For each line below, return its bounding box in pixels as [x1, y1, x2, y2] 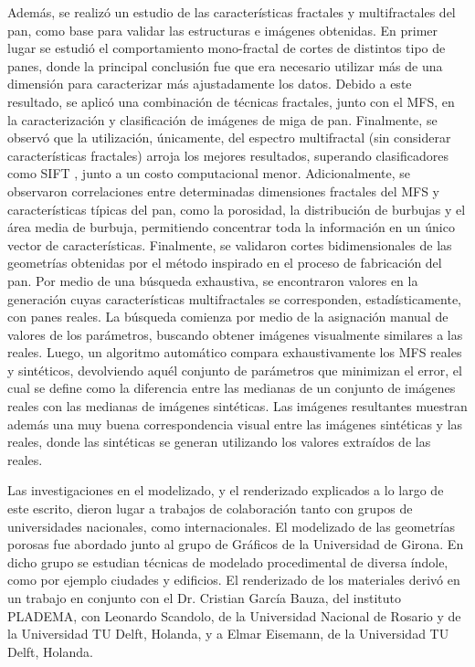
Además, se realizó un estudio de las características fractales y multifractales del [7, 3, 456, 21]
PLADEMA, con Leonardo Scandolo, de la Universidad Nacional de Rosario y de [7, 606, 461, 625]
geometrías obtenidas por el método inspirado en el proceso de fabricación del [7, 253, 442, 272]
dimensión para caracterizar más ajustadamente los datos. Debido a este [7, 74, 412, 93]
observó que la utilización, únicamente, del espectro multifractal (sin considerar [7, 128, 451, 147]
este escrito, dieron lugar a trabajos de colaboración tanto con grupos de [7, 499, 413, 518]
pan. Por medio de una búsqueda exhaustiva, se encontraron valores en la [7, 270, 418, 290]
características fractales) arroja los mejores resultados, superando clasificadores [7, 145, 449, 164]
